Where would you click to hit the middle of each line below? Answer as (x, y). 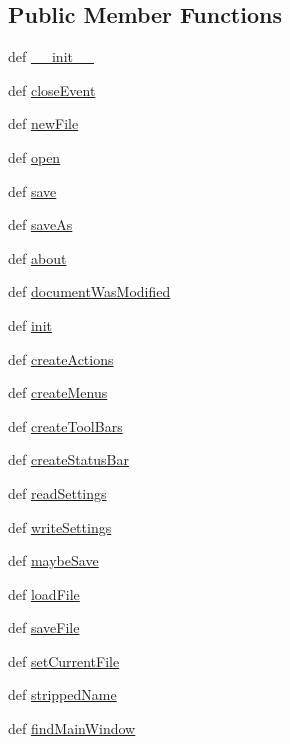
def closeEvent (52, 89)
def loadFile (44, 593)
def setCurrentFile (64, 660)
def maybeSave (53, 560)
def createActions (61, 358)
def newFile (43, 123)
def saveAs (40, 224)
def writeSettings (60, 526)
